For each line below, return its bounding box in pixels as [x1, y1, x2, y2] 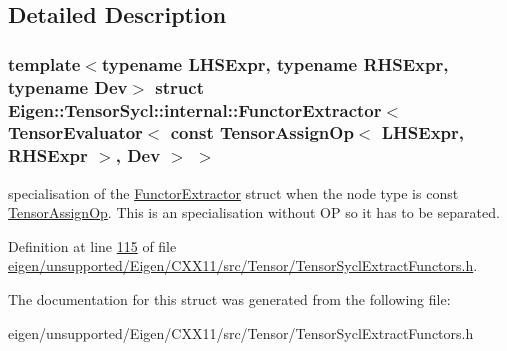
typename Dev [8, 74, 128, 99]
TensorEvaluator [8, 120, 143, 145]
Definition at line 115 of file [8, 235, 177, 256]
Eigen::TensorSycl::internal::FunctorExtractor [8, 97, 382, 122]
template [8, 51, 81, 76]
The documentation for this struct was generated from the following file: [8, 289, 451, 310]
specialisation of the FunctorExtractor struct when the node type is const [8, 182, 459, 203]
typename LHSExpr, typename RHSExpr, [101, 51, 449, 76]
